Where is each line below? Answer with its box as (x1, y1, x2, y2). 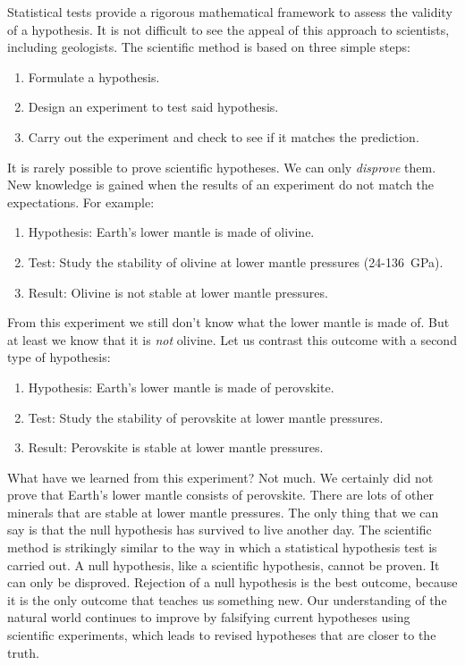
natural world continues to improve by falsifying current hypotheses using (7, 608, 410, 627)
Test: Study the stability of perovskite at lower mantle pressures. (28, 408, 384, 426)
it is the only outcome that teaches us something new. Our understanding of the (7, 590, 447, 609)
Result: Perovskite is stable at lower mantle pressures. (28, 438, 324, 457)
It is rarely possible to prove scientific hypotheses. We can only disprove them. (7, 157, 436, 176)
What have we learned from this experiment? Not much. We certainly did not (7, 467, 434, 486)
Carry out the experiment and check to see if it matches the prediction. (28, 127, 419, 146)
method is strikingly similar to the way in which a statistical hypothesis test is (7, 538, 437, 557)
